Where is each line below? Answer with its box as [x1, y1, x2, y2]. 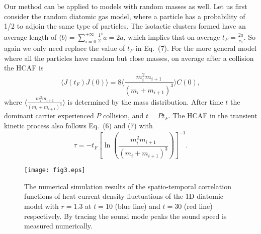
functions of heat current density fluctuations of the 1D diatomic [24, 191, 224, 201]
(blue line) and [115, 200, 160, 211]
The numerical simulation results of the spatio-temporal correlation [24, 181, 231, 191]
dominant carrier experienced [4, 110, 94, 121]
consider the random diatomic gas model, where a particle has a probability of [4, 11, 245, 21]
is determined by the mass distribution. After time [67, 96, 223, 107]
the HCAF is [4, 62, 44, 73]
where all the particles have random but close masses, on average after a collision [4, 52, 254, 63]
